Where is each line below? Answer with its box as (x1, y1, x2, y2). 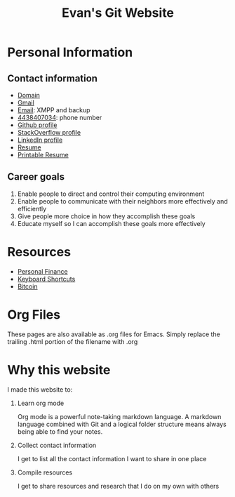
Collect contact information (17, 441, 97, 449)
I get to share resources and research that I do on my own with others (17, 482, 220, 490)
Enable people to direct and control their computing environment (17, 190, 205, 198)
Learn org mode (17, 399, 65, 407)
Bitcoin (17, 282, 38, 291)
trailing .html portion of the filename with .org (7, 337, 138, 345)
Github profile (17, 121, 58, 129)
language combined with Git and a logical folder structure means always (17, 420, 227, 428)
